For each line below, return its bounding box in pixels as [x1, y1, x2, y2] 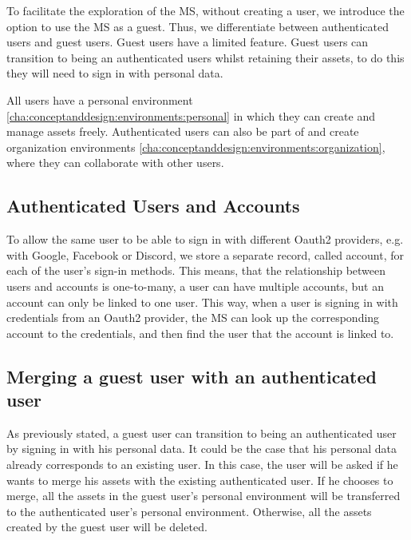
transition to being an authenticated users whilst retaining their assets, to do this [6, 49, 405, 66]
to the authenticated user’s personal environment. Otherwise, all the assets [6, 502, 372, 519]
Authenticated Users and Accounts [6, 193, 300, 218]
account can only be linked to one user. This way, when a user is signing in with [6, 293, 398, 310]
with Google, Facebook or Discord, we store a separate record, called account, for [6, 246, 404, 263]
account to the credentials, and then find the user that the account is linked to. [6, 324, 394, 341]
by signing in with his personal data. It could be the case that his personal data [6, 440, 397, 457]
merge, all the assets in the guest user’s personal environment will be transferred [6, 487, 401, 504]
